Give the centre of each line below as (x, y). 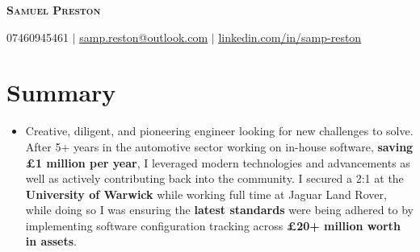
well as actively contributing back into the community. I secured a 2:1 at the (214, 178)
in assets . (51, 241)
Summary (61, 92)
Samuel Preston (54, 10)
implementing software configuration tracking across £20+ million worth (213, 225)
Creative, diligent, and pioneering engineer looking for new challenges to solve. (219, 131)
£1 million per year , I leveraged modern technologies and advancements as (218, 162)
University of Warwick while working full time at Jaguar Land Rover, (206, 194)
